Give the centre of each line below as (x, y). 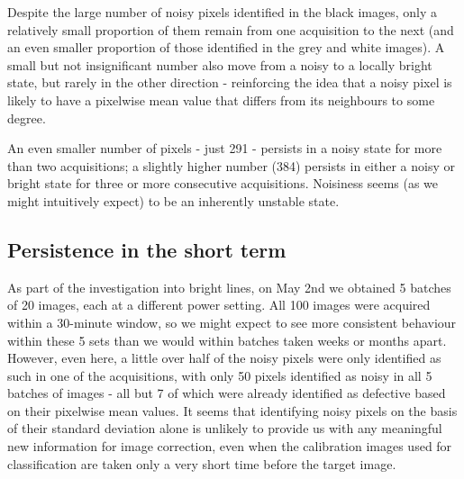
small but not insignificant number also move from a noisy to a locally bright (220, 64)
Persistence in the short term (147, 249)
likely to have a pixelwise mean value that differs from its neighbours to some (221, 99)
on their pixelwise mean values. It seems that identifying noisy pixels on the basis (232, 410)
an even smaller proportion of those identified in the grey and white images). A (226, 47)
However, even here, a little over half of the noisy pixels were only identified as (224, 358)
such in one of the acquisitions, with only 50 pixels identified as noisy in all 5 (220, 375)
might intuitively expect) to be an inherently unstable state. (173, 200)
